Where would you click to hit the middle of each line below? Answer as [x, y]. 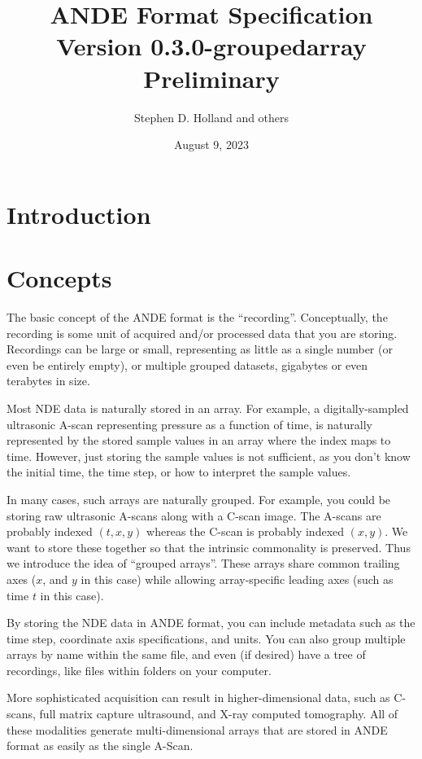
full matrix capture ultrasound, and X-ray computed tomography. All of [219, 714]
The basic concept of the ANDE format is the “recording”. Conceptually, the [197, 317]
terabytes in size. [48, 381]
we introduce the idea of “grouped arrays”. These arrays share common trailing [203, 563]
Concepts [59, 278]
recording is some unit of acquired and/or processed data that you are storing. [202, 333]
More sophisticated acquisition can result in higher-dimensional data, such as [198, 698]
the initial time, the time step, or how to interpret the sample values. [179, 472]
